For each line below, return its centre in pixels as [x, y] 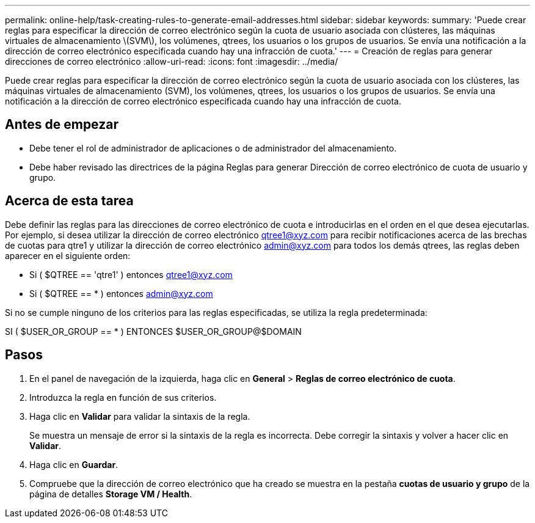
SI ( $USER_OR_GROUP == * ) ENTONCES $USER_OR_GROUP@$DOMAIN [153, 331]
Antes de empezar [62, 125]
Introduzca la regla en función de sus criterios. [123, 397]
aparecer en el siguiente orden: [68, 255]
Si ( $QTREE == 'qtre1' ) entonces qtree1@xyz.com [131, 274]
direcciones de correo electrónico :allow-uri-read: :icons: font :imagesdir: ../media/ [172, 61]
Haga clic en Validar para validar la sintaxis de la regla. [140, 416]
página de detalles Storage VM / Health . [111, 494]
